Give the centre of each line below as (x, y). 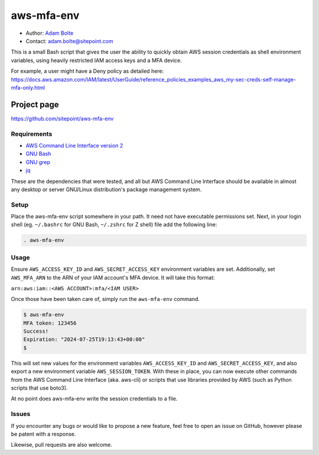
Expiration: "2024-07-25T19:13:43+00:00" (84, 340)
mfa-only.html (28, 87)
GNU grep (38, 162)
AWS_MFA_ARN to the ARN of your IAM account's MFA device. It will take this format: (113, 277)
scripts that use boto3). (39, 388)
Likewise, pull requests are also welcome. (61, 445)
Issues (21, 414)
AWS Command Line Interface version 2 (74, 145)
